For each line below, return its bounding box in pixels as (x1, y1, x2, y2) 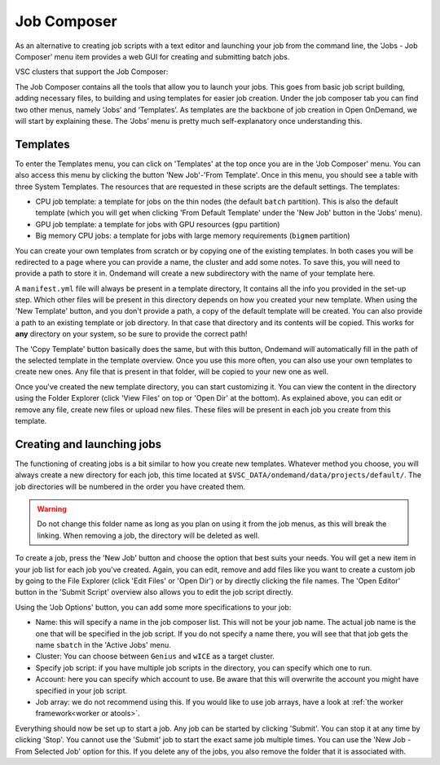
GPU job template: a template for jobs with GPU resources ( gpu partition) (35, 219, 280, 229)
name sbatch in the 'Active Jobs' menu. (35, 640, 171, 649)
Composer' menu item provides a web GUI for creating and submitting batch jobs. (15, 51, 290, 61)
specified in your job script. (35, 685, 128, 696)
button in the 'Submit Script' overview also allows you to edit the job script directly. (15, 587, 293, 597)
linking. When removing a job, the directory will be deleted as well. (37, 530, 260, 540)
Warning (37, 504, 67, 514)
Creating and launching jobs (15, 437, 162, 451)
